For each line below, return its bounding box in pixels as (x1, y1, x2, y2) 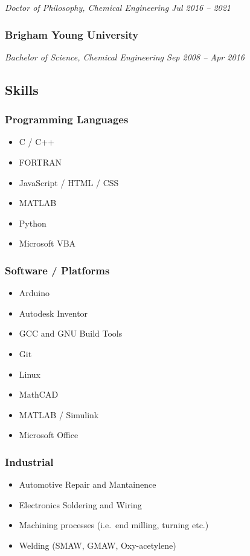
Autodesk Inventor (19, 306, 88, 319)
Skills (5, 80, 39, 99)
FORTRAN (19, 156, 62, 168)
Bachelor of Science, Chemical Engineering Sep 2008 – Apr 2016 (5, 50, 245, 63)
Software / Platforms (5, 262, 110, 277)
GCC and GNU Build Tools (19, 327, 123, 340)
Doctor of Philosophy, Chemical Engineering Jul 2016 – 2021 (5, 1, 231, 13)
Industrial (5, 454, 54, 469)
